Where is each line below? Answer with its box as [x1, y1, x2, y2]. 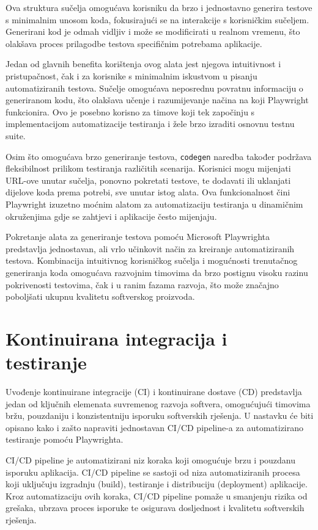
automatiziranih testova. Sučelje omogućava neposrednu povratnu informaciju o [6, 81, 303, 94]
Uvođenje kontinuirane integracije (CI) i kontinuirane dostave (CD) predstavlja [6, 385, 302, 398]
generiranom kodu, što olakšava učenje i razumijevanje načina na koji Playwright [6, 93, 309, 106]
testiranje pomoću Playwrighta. [6, 433, 124, 446]
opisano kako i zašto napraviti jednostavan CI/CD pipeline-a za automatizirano [6, 421, 304, 434]
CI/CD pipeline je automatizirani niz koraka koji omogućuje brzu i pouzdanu [6, 454, 296, 466]
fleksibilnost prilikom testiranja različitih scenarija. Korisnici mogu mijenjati [6, 162, 291, 175]
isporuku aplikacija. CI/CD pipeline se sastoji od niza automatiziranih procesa [6, 465, 300, 478]
